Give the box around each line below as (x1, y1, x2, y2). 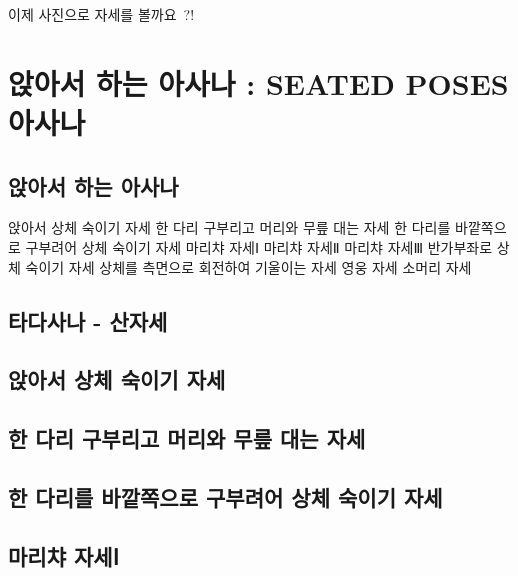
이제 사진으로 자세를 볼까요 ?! (8, 4, 195, 24)
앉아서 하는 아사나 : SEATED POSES (8, 62, 509, 103)
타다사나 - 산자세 (8, 305, 168, 336)
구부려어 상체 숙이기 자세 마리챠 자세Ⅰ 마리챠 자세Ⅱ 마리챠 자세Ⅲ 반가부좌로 (25, 236, 493, 257)
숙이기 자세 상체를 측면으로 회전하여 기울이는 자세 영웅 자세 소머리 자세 (25, 256, 472, 277)
